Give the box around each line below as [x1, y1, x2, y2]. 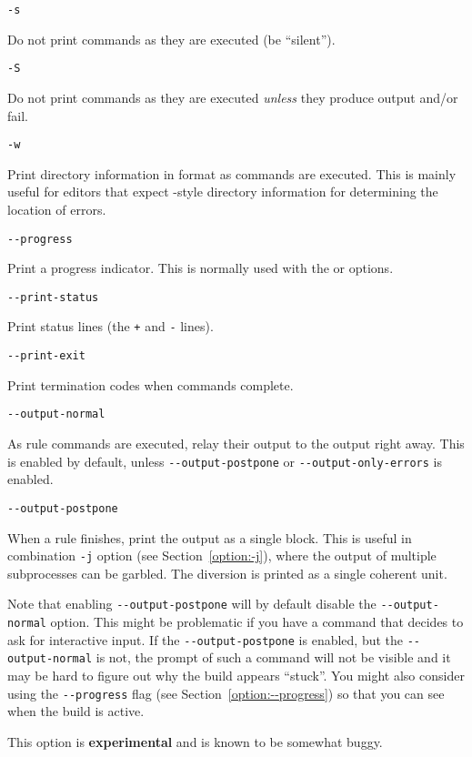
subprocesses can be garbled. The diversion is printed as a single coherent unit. [7, 563, 447, 582]
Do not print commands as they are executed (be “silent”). [7, 29, 336, 48]
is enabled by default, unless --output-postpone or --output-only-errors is [7, 451, 442, 470]
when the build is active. [7, 701, 145, 721]
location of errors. [7, 199, 106, 218]
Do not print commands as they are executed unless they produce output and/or [7, 87, 458, 106]
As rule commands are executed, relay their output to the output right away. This [7, 434, 465, 452]
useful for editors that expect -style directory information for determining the [7, 182, 438, 201]
